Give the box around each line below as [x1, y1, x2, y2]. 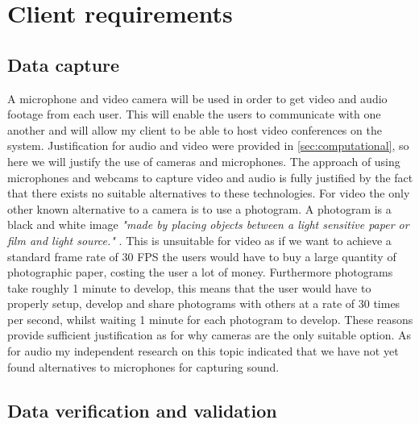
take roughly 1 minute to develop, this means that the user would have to [7, 279, 371, 296]
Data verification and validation [7, 397, 277, 422]
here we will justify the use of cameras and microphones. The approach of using [7, 152, 400, 169]
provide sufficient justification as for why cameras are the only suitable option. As [7, 326, 412, 343]
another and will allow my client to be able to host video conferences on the [7, 121, 382, 138]
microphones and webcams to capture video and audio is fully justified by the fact [7, 168, 413, 185]
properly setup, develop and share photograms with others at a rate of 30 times [7, 295, 400, 312]
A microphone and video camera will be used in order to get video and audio [7, 89, 388, 106]
